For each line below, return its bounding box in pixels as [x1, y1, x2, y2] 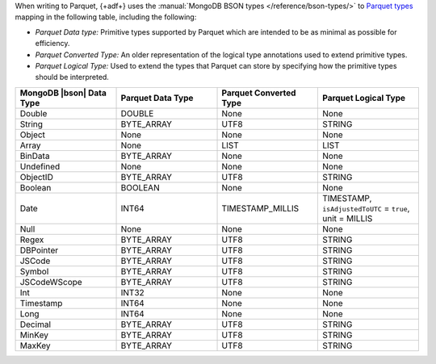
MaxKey [19, 340, 52, 351]
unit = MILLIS [321, 212, 373, 224]
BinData [19, 150, 50, 161]
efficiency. [35, 39, 70, 48]
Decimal [19, 319, 52, 330]
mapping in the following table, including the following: [15, 12, 197, 22]
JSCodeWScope [19, 276, 82, 287]
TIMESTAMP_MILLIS [221, 203, 300, 214]
